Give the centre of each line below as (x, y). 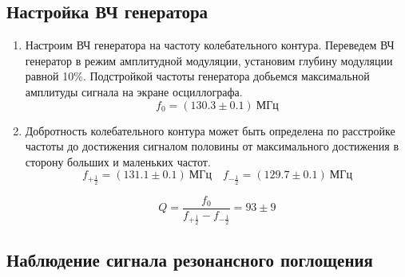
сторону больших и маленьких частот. (118, 161)
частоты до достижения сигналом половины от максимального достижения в (212, 146)
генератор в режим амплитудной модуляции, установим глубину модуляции (209, 60)
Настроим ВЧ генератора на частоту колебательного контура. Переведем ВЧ (210, 45)
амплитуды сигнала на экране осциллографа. (134, 91)
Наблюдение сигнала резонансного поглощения (190, 259)
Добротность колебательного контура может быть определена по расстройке (210, 130)
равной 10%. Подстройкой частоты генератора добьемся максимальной (197, 76)
